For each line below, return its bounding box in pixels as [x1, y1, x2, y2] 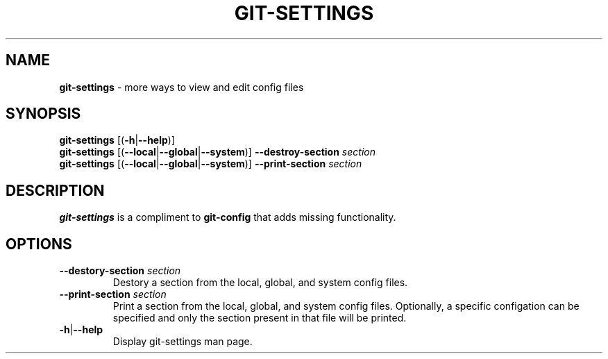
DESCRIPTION [6, 181, 105, 199]
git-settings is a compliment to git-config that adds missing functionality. [59, 211, 396, 224]
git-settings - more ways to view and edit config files [59, 81, 304, 93]
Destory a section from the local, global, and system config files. [112, 276, 408, 289]
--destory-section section [59, 265, 181, 277]
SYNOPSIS [6, 105, 81, 123]
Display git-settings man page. [112, 335, 253, 348]
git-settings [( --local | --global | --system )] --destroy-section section [59, 146, 375, 158]
